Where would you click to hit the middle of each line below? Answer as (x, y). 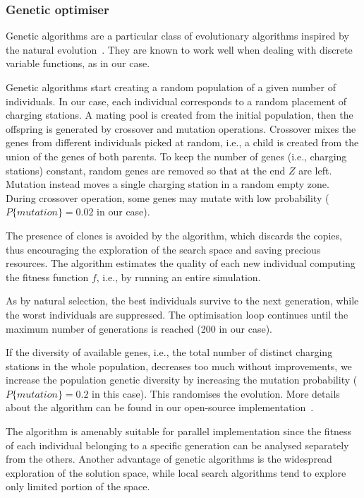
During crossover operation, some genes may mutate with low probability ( (168, 197)
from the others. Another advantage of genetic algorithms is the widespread (169, 459)
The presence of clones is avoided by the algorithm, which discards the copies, (174, 235)
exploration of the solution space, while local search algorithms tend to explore (176, 472)
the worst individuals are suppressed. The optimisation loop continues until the (177, 314)
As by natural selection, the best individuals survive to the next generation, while (182, 301)
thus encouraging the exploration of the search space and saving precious (163, 249)
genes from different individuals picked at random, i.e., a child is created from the (182, 142)
